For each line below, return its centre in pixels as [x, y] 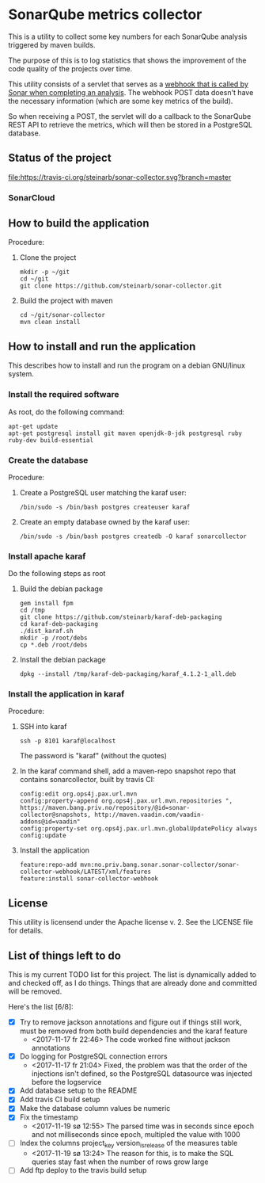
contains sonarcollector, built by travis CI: [87, 780]
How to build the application [79, 223]
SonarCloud [32, 197]
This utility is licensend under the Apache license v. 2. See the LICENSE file [131, 922]
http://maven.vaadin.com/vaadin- [150, 815]
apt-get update [33, 426]
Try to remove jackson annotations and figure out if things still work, [131, 1022]
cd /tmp [32, 611]
